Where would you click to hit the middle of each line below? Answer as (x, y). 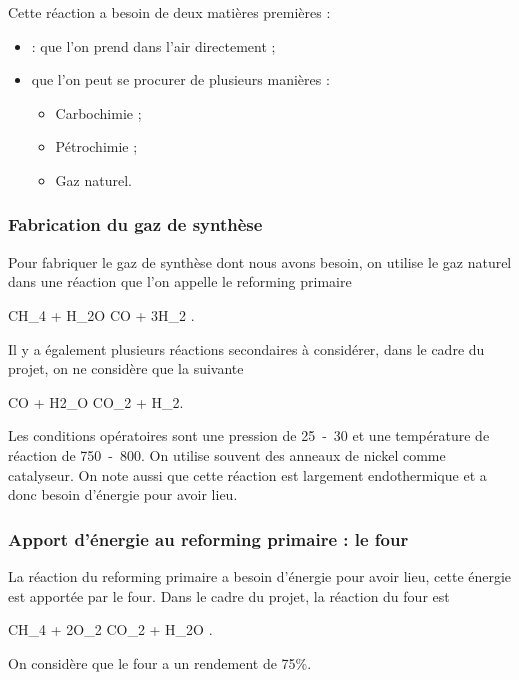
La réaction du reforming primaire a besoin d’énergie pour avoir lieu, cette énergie (260, 575)
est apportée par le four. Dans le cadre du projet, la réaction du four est (229, 595)
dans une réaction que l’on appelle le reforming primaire (180, 281)
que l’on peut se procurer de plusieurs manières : (180, 79)
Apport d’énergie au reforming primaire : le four (208, 538)
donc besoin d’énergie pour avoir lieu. (123, 494)
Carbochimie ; (98, 112)
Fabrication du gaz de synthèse (135, 224)
